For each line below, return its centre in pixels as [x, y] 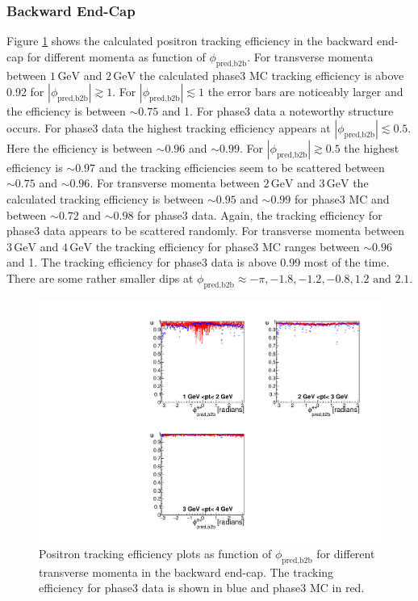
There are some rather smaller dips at [100, 277]
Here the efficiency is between [79, 147]
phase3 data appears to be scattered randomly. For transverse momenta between [206, 231]
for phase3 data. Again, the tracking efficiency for [260, 214]
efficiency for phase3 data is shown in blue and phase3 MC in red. [202, 588]
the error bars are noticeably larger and [305, 92]
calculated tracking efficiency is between [105, 198]
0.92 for [25, 92]
